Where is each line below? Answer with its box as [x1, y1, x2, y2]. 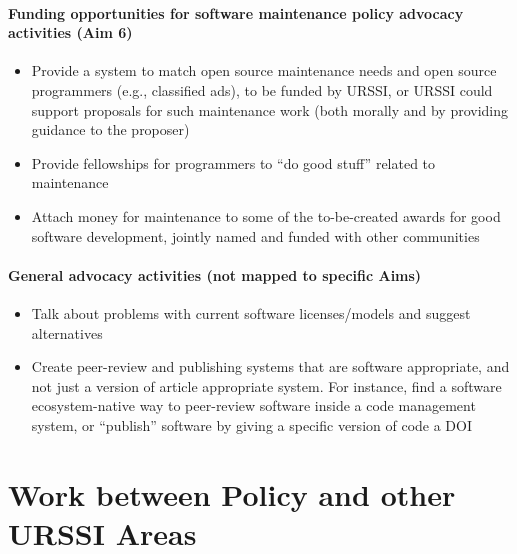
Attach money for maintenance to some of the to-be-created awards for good [31, 205, 501, 226]
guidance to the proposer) [31, 119, 190, 140]
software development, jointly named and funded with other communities [31, 225, 480, 246]
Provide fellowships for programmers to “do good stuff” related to [31, 152, 436, 173]
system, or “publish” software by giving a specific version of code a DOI [31, 414, 472, 435]
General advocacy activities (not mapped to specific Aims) [8, 264, 422, 285]
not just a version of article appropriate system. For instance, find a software [31, 375, 502, 396]
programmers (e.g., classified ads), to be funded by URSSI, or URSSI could [31, 79, 493, 100]
